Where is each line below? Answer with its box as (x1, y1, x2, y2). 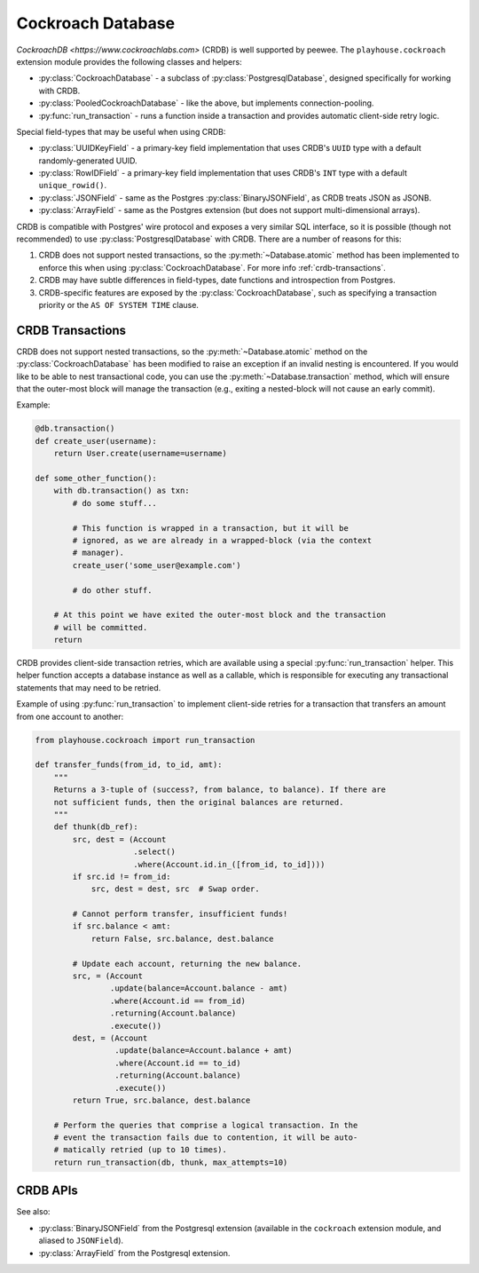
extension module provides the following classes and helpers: (16, 56, 243, 67)
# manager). (72, 548, 124, 558)
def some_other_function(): (35, 473, 157, 483)
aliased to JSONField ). (38, 1235, 124, 1246)
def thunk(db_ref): (53, 822, 139, 832)
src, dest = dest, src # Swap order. (90, 884, 261, 894)
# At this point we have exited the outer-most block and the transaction (53, 610, 386, 621)
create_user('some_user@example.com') (72, 560, 241, 570)
